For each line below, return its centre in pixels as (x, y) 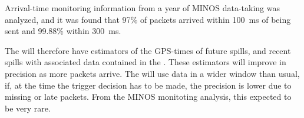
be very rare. (28, 108)
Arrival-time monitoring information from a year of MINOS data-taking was (143, 8)
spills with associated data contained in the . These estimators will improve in (146, 62)
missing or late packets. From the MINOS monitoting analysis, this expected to (148, 97)
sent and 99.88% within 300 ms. (63, 31)
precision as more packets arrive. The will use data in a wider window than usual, (152, 73)
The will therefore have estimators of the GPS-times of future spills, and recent (148, 50)
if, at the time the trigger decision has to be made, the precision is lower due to (148, 85)
